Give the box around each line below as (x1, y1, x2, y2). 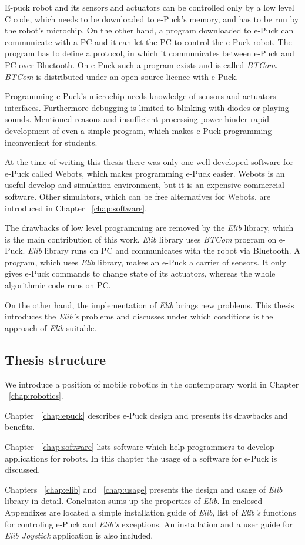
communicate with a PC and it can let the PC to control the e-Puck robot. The (5, 35, 292, 48)
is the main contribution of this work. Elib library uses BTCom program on (5, 233, 277, 245)
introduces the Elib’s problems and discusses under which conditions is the (5, 310, 273, 322)
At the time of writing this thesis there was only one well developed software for (5, 156, 293, 168)
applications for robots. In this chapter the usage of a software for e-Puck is (5, 452, 277, 464)
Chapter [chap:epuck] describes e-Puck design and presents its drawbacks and (5, 409, 288, 421)
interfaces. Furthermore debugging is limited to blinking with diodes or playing (5, 101, 289, 113)
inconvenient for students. (5, 136, 98, 148)
